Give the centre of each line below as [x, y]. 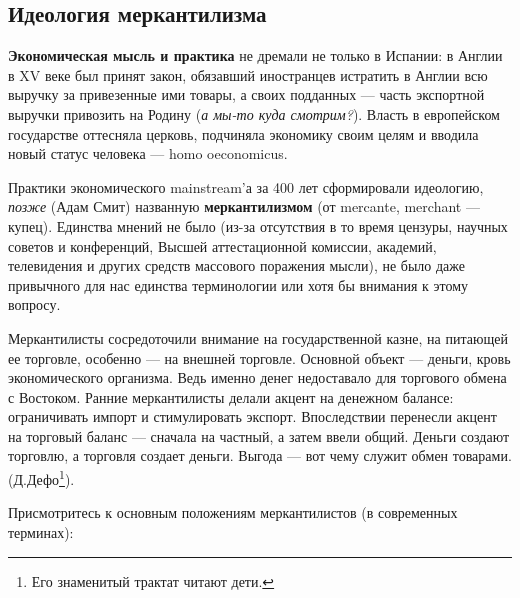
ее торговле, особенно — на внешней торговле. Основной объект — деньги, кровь [259, 357]
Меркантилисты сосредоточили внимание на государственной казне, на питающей [258, 337]
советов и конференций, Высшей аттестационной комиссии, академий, [222, 245]
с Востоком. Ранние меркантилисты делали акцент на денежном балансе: [231, 396]
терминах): [41, 531]
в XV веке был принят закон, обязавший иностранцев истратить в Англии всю [248, 74]
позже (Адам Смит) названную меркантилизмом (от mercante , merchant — [244, 206]
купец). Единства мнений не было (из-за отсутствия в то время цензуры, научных [258, 225]
